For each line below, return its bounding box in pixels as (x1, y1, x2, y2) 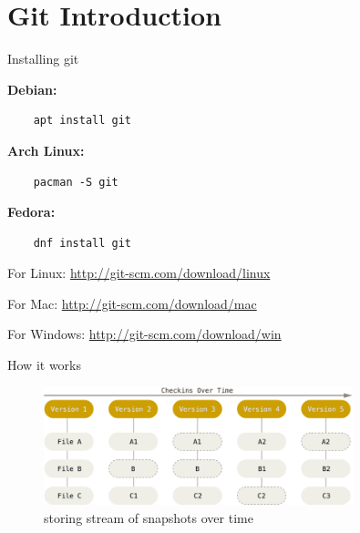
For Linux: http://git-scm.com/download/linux (7, 263, 271, 282)
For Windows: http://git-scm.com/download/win (7, 324, 282, 343)
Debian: (7, 79, 57, 98)
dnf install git (33, 236, 132, 250)
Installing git (7, 49, 79, 68)
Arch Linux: (7, 140, 85, 159)
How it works (7, 355, 81, 374)
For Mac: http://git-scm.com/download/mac (7, 293, 257, 313)
